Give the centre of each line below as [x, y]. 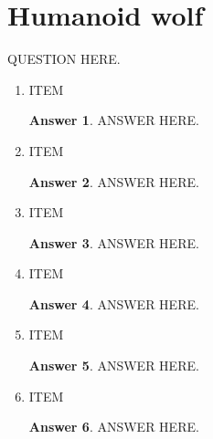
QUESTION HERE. [64, 59]
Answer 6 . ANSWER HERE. [114, 427]
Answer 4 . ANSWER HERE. [114, 303]
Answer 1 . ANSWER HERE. [114, 120]
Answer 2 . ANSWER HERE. [114, 181]
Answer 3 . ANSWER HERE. [114, 242]
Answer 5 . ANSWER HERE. [114, 366]
